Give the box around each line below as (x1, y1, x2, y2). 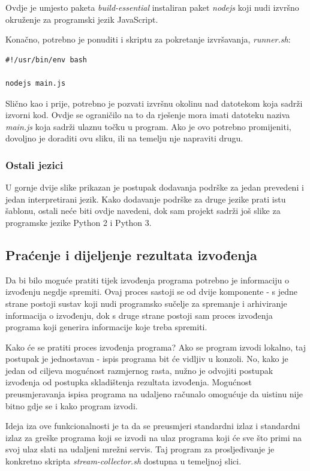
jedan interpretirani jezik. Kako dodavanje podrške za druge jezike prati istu (5, 192, 286, 205)
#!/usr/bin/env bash (5, 55, 88, 64)
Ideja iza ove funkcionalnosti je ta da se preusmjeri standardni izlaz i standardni (5, 419, 300, 432)
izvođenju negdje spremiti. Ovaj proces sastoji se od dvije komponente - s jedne (5, 285, 298, 298)
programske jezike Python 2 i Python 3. (5, 216, 152, 228)
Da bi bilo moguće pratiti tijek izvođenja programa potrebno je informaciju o (5, 273, 289, 286)
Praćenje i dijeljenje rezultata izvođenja (5, 245, 257, 264)
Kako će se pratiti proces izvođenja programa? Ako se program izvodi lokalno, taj (5, 340, 306, 353)
